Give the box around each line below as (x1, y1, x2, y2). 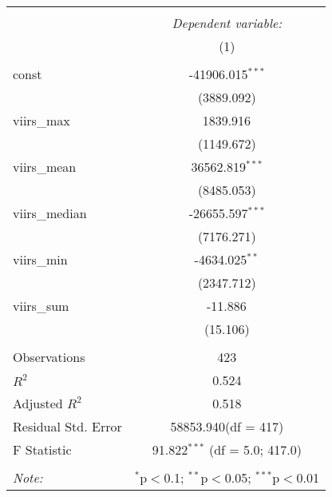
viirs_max (13, 111, 70, 129)
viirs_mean (13, 157, 77, 176)
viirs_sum (13, 296, 69, 315)
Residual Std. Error (13, 417, 122, 435)
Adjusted (13, 394, 63, 412)
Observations (13, 348, 85, 366)
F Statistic (13, 440, 72, 459)
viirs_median (13, 204, 87, 222)
